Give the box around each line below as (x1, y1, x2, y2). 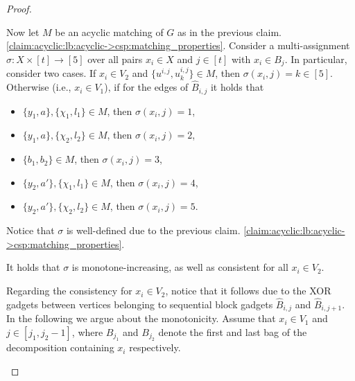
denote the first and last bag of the (158, 324, 307, 339)
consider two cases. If (6, 66, 96, 80)
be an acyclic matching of (55, 24, 164, 39)
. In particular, (284, 51, 347, 66)
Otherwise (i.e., (6, 80, 71, 94)
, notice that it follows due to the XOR (165, 283, 331, 298)
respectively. (129, 340, 181, 355)
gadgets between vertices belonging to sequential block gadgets (6, 296, 273, 311)
